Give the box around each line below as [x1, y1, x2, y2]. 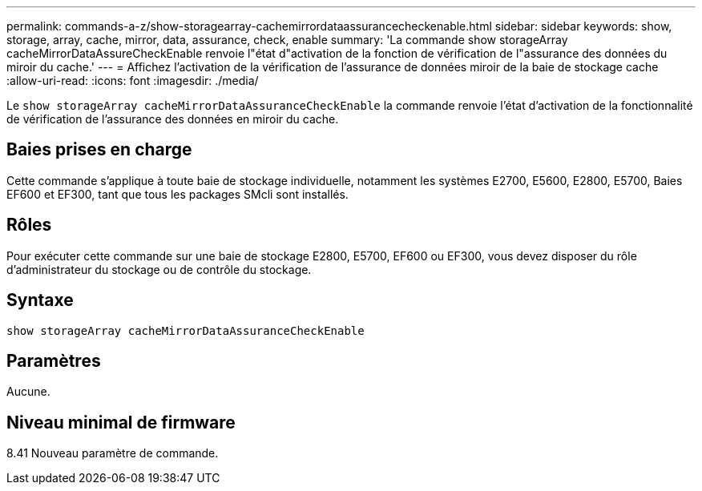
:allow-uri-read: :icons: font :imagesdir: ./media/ [6, 74, 259, 87]
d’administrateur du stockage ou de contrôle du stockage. [6, 262, 312, 276]
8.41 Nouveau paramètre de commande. [6, 446, 219, 461]
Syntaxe [6, 290, 74, 311]
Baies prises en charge [6, 139, 192, 160]
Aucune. [6, 384, 50, 399]
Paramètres [6, 350, 101, 371]
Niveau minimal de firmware [6, 412, 236, 433]
